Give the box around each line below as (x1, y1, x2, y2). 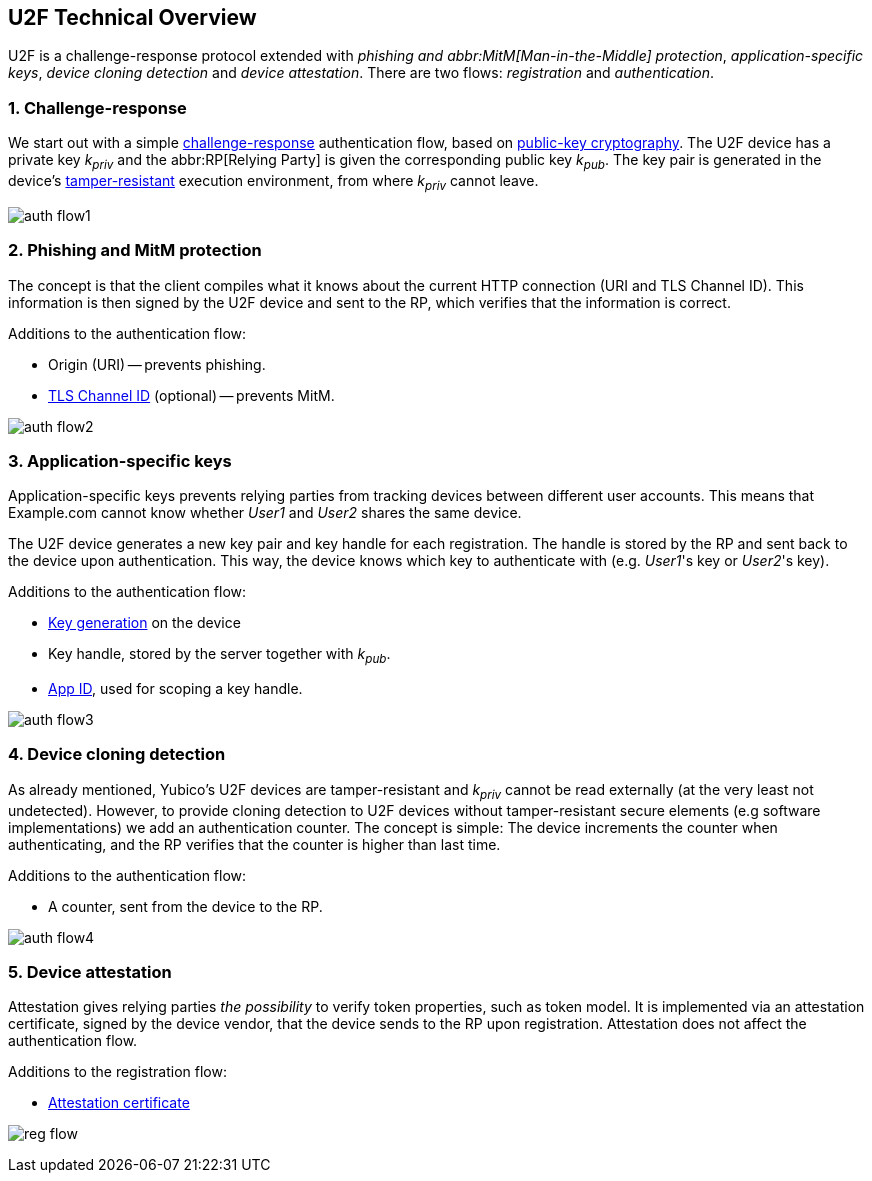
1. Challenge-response (8, 97, 187, 118)
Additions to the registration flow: (8, 1063, 227, 1081)
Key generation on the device (48, 614, 241, 632)
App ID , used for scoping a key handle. (48, 680, 303, 698)
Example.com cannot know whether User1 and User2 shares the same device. (8, 504, 522, 522)
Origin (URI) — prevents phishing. (48, 355, 266, 373)
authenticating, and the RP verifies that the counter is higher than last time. (8, 835, 501, 853)
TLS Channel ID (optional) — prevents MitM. (48, 386, 335, 404)
